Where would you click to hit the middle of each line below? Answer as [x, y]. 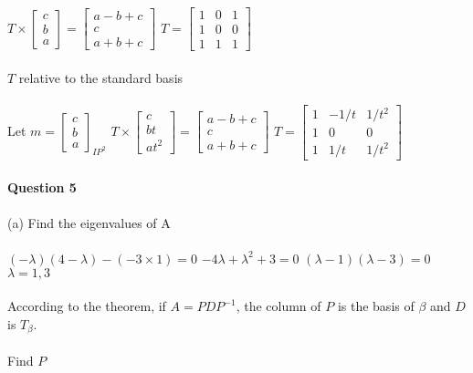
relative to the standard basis [101, 77]
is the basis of [376, 306]
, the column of [279, 306]
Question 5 [42, 186]
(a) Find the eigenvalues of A [89, 222]
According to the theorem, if [87, 306]
